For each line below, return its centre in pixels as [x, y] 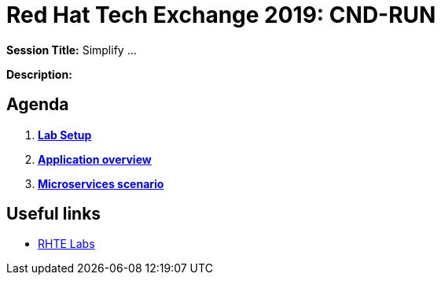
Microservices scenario [101, 183]
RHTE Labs [66, 244]
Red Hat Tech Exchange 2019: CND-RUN [221, 15]
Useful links [54, 214]
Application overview [95, 159]
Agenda [38, 105]
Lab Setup [65, 135]
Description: [39, 74]
